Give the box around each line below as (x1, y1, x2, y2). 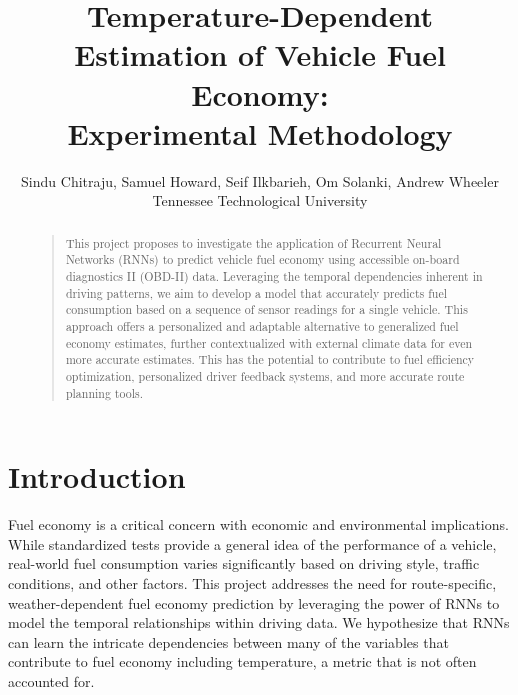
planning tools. (65, 384, 143, 401)
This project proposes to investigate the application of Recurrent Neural (65, 234, 442, 251)
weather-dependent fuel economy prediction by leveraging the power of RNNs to (8, 592, 500, 613)
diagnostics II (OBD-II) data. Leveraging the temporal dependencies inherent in (65, 267, 483, 284)
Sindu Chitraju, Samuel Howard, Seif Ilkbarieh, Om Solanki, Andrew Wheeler (21, 170, 499, 191)
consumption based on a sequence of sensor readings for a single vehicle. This (65, 301, 468, 318)
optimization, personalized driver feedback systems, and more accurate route (65, 367, 465, 384)
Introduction (8, 456, 186, 497)
